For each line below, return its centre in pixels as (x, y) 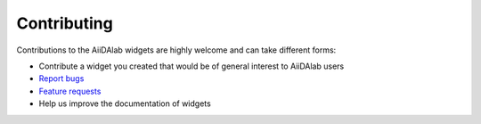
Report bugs (61, 79)
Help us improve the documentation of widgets (125, 103)
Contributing (65, 23)
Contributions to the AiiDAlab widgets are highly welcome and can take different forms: (176, 50)
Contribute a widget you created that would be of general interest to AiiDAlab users (192, 66)
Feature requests (70, 91)
